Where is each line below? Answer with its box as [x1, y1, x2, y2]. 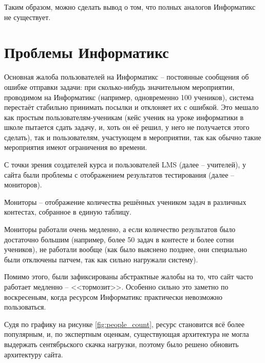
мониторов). [4, 179, 42, 190]
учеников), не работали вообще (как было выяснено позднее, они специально [4, 244, 248, 255]
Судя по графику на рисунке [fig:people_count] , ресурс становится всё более [4, 318, 244, 329]
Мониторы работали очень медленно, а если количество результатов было [4, 224, 236, 235]
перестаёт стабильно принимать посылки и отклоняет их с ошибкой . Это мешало [4, 102, 259, 112]
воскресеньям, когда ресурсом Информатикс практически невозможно [4, 291, 222, 302]
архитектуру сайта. [4, 349, 63, 359]
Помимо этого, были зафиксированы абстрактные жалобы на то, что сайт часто [4, 271, 253, 282]
